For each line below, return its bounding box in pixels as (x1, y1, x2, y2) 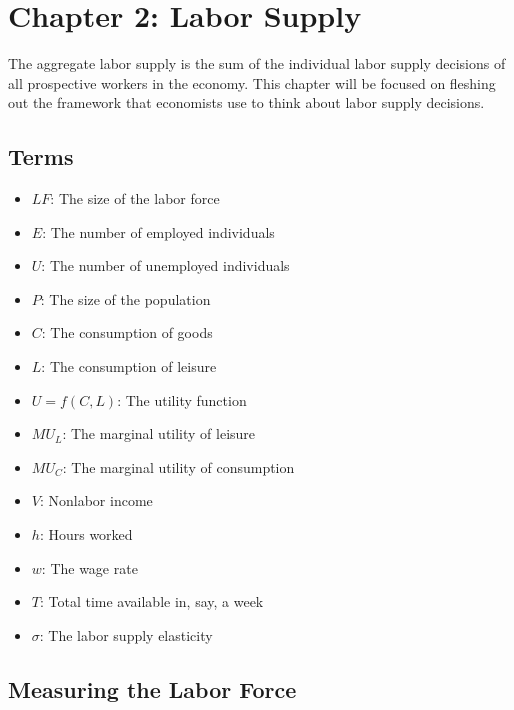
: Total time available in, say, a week (39, 591, 264, 612)
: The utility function (117, 389, 247, 410)
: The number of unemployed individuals (41, 255, 290, 276)
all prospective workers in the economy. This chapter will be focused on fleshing (8, 72, 496, 93)
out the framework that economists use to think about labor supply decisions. (8, 92, 485, 113)
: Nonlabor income (39, 490, 153, 511)
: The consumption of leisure (41, 356, 217, 377)
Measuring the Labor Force (8, 673, 297, 704)
